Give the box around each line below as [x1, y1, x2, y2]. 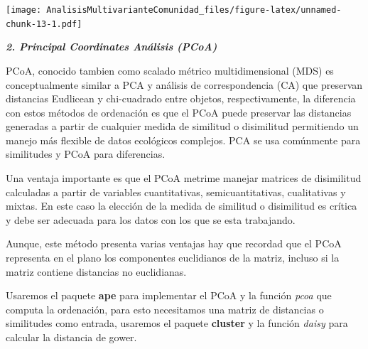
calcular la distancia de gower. [6, 330, 137, 344]
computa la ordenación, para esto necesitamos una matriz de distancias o [6, 301, 324, 316]
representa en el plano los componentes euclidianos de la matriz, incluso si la [6, 250, 340, 265]
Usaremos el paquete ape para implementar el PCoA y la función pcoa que [6, 288, 332, 303]
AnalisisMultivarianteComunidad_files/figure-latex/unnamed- [46, 5, 342, 15]
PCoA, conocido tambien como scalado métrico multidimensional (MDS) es [6, 63, 334, 77]
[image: [6, 5, 42, 15]
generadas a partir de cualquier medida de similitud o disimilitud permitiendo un [6, 119, 359, 134]
